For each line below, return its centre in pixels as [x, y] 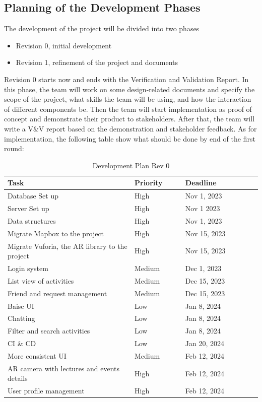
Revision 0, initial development [64, 45]
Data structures [32, 220]
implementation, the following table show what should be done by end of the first [130, 138]
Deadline [201, 183]
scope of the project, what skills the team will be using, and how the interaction [128, 99]
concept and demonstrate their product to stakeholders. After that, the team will [129, 119]
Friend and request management [57, 293]
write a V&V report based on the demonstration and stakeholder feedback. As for [130, 128]
